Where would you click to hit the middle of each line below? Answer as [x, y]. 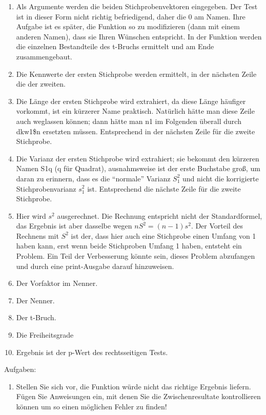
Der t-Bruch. [36, 317]
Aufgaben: [20, 369]
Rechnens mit [37, 235]
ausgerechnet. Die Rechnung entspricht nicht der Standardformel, [160, 215]
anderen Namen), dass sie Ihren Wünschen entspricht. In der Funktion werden [139, 36]
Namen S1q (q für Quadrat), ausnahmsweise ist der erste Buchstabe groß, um [138, 168]
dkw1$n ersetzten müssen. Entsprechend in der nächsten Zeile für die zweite [136, 131]
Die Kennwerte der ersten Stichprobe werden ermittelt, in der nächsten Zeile [136, 74]
